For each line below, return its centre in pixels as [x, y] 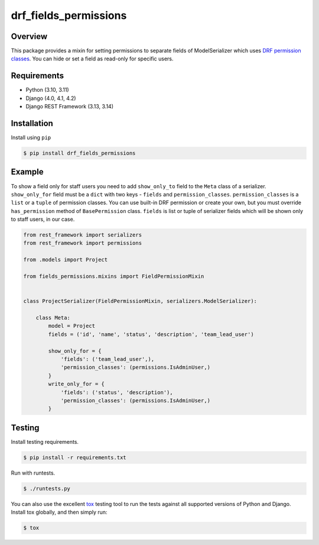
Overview [29, 36]
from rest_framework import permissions [82, 243]
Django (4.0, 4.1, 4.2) [51, 98]
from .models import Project [66, 260]
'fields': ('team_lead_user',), [108, 359]
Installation [32, 123]
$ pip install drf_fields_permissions [79, 153]
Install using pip [31, 138]
